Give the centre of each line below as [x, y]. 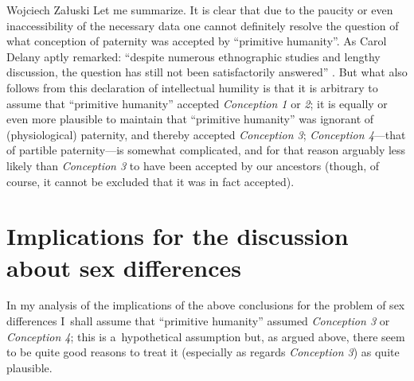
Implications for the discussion [178, 236]
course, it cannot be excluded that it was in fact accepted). [150, 181]
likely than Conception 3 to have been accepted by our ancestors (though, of [193, 165]
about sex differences [124, 267]
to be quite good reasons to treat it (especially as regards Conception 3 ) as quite [203, 352]
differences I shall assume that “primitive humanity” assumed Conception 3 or [198, 321]
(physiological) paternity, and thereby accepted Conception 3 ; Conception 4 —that [206, 134]
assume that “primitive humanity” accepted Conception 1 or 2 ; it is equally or [197, 103]
